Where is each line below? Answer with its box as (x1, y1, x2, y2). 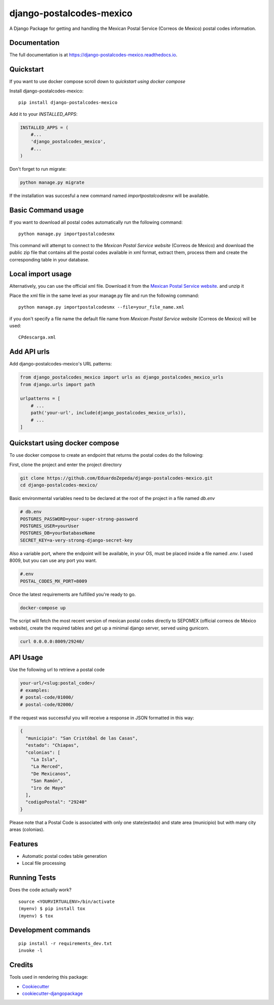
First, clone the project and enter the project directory (9, 461, 122, 467)
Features (9, 840, 38, 848)
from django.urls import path (20, 381, 95, 387)
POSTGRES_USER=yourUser (20, 523, 80, 529)
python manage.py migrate (20, 180, 85, 185)
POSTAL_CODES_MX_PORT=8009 (20, 578, 87, 584)
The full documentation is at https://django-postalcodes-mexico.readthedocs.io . (9, 52, 178, 58)
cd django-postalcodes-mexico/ (20, 482, 98, 488)
